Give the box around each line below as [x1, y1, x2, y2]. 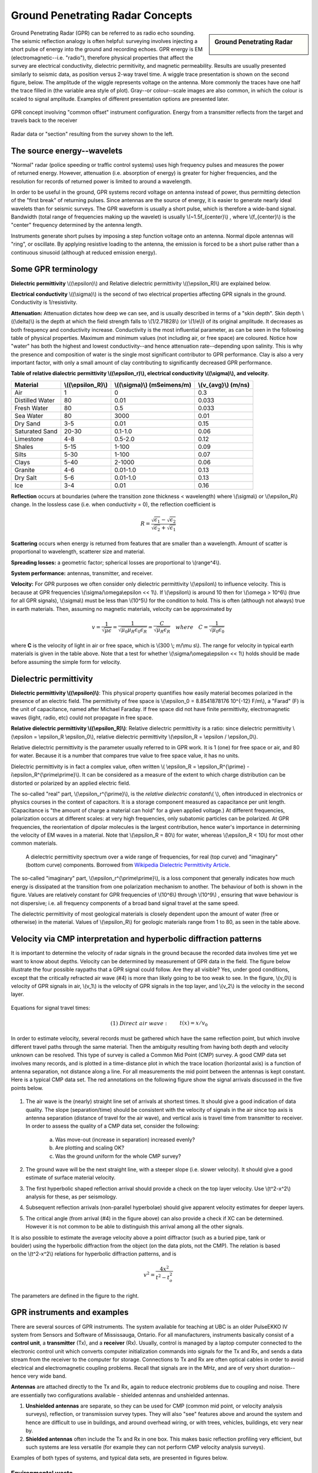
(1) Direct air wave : [110, 1020, 167, 1026]
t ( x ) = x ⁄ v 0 [180, 1019, 208, 1028]
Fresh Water [14, 404, 48, 412]
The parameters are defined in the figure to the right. [11, 1292, 140, 1299]
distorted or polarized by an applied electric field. [11, 780, 131, 787]
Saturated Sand [14, 427, 58, 435]
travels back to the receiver [11, 117, 78, 124]
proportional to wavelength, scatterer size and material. [11, 548, 145, 555]
